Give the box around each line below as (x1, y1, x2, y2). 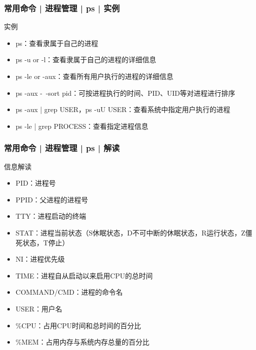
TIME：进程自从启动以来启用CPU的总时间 (15, 270, 153, 280)
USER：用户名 (15, 303, 62, 313)
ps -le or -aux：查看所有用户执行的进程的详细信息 (15, 71, 174, 81)
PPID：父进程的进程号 (15, 194, 88, 204)
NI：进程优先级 (15, 254, 65, 264)
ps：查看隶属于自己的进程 (15, 38, 99, 48)
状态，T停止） (22, 237, 69, 247)
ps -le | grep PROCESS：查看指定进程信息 (15, 120, 148, 131)
